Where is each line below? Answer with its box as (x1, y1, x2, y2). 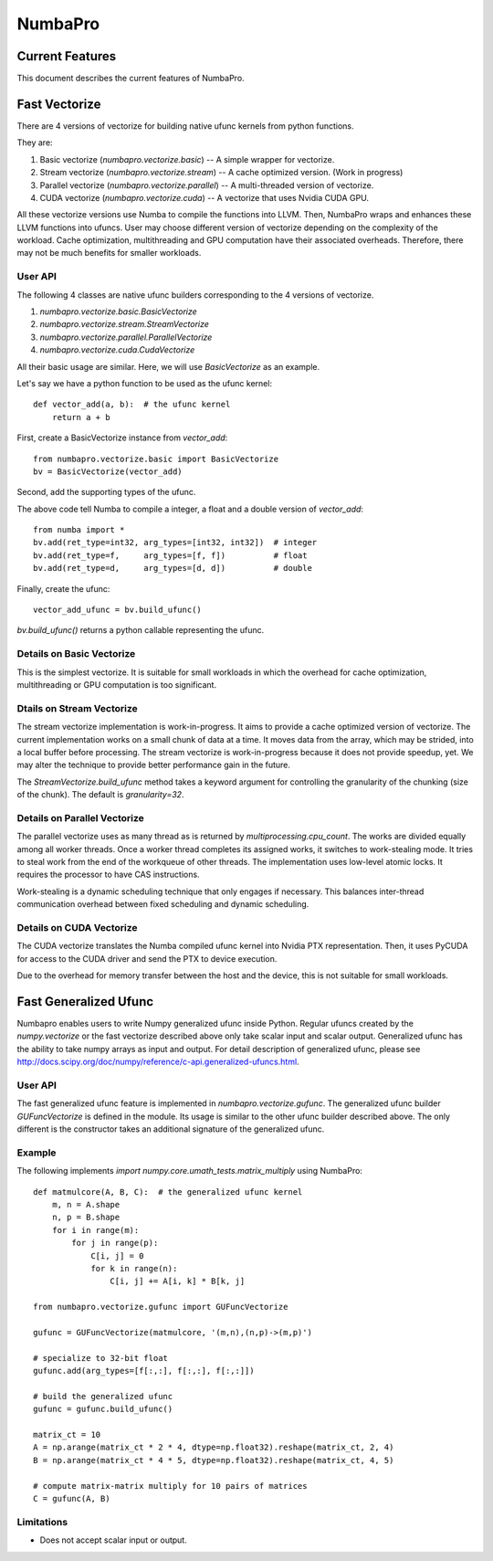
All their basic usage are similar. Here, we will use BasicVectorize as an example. (16, 361, 320, 372)
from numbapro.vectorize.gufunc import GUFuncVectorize (33, 1302, 288, 1313)
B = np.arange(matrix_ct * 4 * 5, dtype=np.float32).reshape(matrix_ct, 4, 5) (33, 1455, 394, 1465)
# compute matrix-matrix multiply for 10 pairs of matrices (33, 1481, 308, 1491)
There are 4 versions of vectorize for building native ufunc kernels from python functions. (16, 120, 355, 132)
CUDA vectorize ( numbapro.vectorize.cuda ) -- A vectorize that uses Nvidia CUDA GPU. (39, 192, 370, 203)
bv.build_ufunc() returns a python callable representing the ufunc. (16, 625, 265, 636)
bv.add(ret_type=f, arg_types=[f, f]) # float (33, 550, 308, 561)
